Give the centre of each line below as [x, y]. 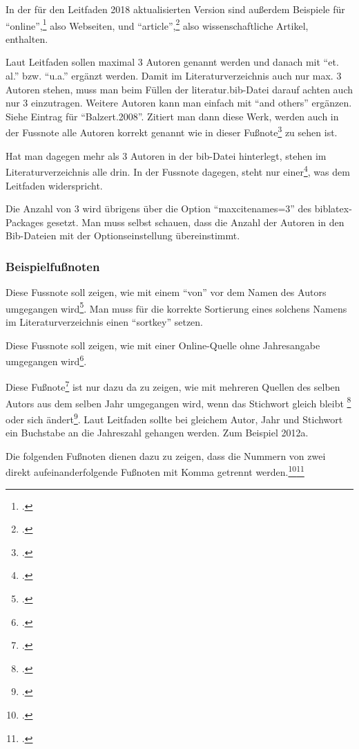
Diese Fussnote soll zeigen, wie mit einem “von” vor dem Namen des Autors [166, 292]
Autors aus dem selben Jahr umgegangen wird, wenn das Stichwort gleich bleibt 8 [178, 402]
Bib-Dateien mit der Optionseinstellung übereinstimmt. [123, 235]
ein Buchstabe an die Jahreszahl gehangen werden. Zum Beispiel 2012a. [157, 433]
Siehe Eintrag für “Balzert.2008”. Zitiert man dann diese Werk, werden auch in [172, 116]
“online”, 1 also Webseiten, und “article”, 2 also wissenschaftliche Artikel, [157, 24]
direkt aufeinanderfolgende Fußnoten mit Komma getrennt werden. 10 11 [155, 471]
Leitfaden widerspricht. [54, 185]
